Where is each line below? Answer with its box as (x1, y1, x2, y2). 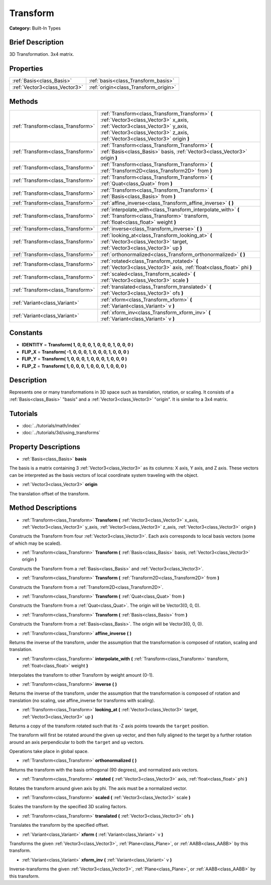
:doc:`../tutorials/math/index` (22, 422, 81, 429)
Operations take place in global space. (9, 748, 89, 754)
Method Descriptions (9, 503, 77, 512)
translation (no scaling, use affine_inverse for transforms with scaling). (9, 697, 155, 703)
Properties (9, 64, 43, 73)
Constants (9, 329, 43, 337)
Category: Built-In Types (9, 25, 61, 31)
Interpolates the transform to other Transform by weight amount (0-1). (9, 672, 154, 678)
